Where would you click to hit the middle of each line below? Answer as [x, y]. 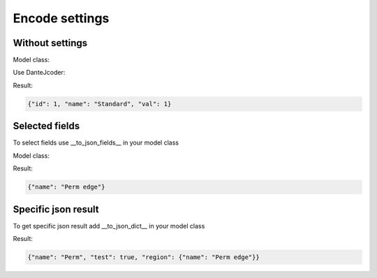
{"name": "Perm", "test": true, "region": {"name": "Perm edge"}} [143, 257]
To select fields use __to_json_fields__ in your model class [96, 142]
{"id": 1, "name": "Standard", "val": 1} [99, 104]
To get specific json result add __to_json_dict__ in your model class [109, 226]
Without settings [50, 43]
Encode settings [61, 18]
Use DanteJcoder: [39, 73]
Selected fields [46, 126]
